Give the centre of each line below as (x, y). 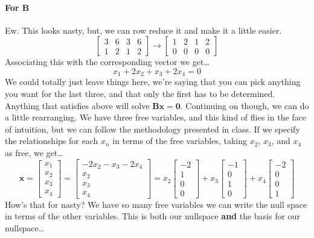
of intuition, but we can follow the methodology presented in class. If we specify (152, 129)
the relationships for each (52, 141)
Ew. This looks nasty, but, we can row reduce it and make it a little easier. (143, 30)
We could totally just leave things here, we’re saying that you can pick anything (153, 82)
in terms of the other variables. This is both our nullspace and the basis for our (152, 216)
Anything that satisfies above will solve (77, 105)
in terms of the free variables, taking (180, 141)
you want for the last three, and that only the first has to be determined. (140, 94)
